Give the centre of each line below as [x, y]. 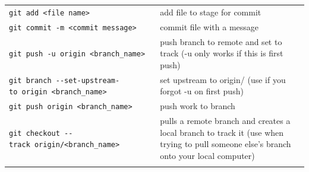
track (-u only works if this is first [222, 53]
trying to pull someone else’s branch [226, 144]
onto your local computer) [207, 155]
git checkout [34, 133]
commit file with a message [209, 26]
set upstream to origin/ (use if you [223, 79]
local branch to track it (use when [222, 132]
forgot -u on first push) [202, 91]
